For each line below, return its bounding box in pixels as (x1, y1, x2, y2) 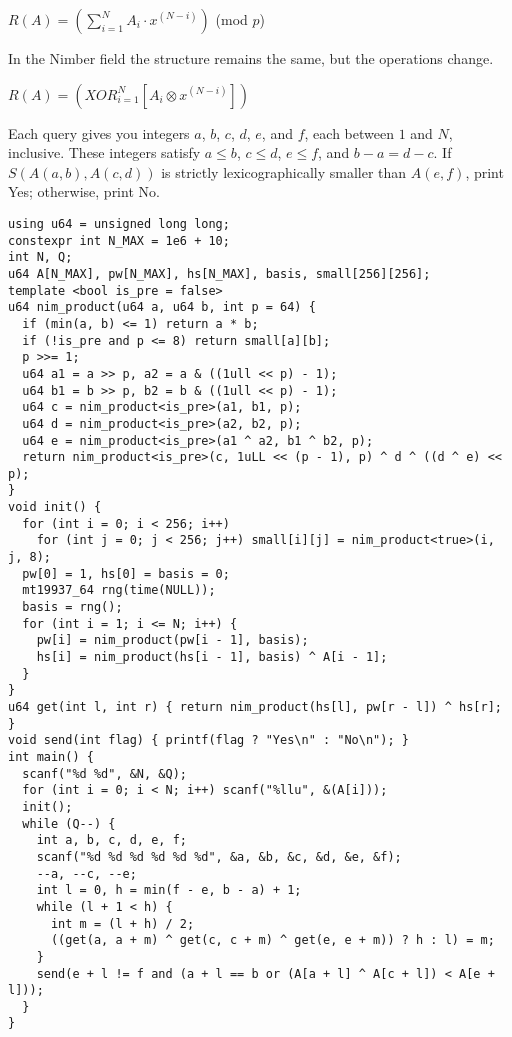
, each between (304, 122, 394, 143)
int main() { (8, 749, 94, 764)
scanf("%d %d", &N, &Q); (22, 766, 187, 781)
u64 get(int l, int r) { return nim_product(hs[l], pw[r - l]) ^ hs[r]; (8, 700, 502, 714)
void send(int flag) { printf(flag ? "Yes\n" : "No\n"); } (8, 733, 409, 748)
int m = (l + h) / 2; (50, 916, 195, 931)
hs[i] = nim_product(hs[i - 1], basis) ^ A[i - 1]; (36, 650, 388, 665)
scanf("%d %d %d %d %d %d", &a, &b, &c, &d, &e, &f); (36, 849, 402, 864)
